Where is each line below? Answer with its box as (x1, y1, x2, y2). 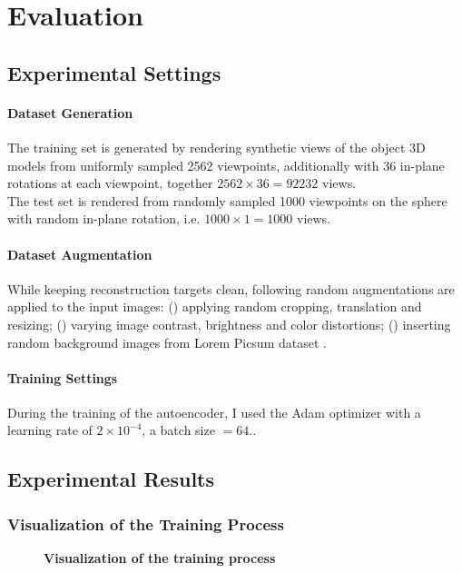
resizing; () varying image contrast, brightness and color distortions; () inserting (7, 314, 451, 333)
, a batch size (142, 420, 215, 440)
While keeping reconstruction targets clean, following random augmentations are (7, 279, 455, 298)
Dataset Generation (7, 103, 133, 122)
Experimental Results (7, 465, 214, 493)
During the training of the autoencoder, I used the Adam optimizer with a (7, 402, 421, 421)
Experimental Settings (7, 58, 221, 86)
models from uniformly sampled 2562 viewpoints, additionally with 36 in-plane (7, 155, 445, 174)
